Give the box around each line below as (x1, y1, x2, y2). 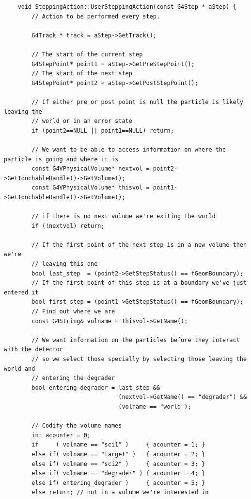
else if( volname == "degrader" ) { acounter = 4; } (31, 470, 205, 477)
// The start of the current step (31, 51, 143, 58)
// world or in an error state (31, 118, 132, 125)
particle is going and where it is (4, 155, 119, 163)
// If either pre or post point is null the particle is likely (31, 98, 243, 105)
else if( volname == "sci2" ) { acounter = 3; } (31, 460, 205, 467)
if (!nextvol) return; (31, 222, 105, 229)
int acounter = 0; (31, 431, 91, 439)
